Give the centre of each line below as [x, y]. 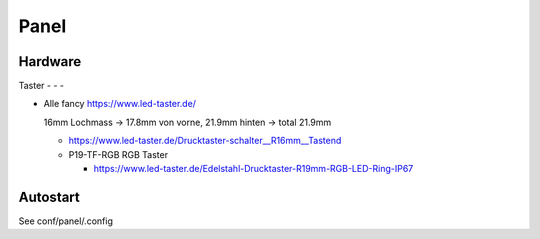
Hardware [50, 61]
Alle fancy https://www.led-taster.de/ [120, 104]
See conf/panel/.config [66, 221]
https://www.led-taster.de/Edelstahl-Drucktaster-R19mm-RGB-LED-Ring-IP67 [253, 169]
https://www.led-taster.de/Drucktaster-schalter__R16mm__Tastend [205, 141]
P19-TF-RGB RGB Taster [118, 154]
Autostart [49, 196]
